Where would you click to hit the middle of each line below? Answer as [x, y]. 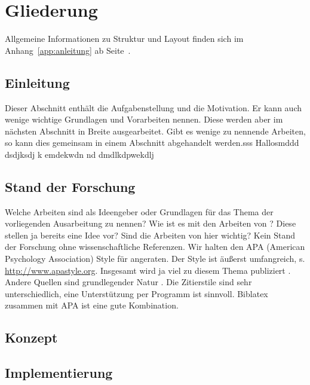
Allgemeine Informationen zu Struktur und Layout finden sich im [124, 39]
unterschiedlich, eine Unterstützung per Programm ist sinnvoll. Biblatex [136, 293]
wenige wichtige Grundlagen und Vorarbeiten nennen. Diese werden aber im [144, 119]
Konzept [31, 337]
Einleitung [37, 82]
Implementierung [59, 373]
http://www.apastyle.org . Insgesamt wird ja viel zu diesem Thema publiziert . [148, 270]
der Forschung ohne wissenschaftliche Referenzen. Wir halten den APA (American [155, 247]
